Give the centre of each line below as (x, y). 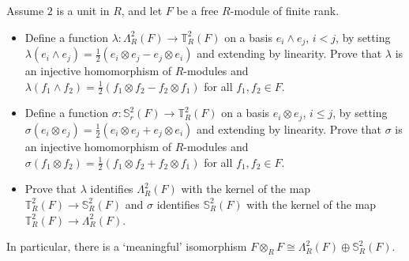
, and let (142, 10)
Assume (25, 10)
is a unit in (83, 10)
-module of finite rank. (285, 10)
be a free (197, 10)
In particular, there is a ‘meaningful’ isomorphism (127, 246)
